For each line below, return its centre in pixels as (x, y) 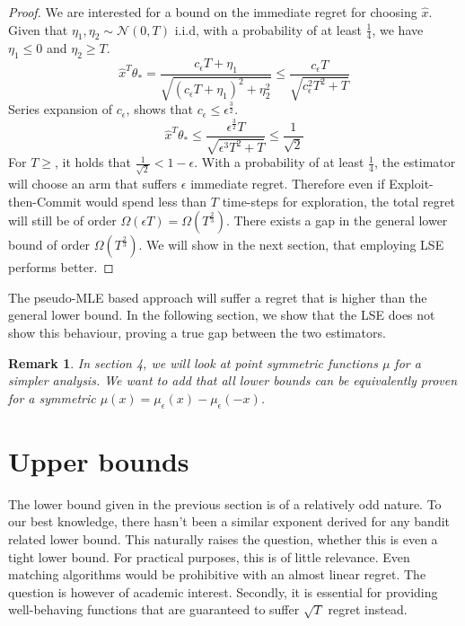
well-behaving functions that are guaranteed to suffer (154, 609)
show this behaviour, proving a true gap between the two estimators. (197, 333)
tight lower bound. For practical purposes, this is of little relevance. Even (209, 556)
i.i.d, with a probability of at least (268, 29)
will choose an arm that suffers (93, 184)
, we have (398, 29)
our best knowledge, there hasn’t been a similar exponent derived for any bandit (229, 521)
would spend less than (146, 201)
